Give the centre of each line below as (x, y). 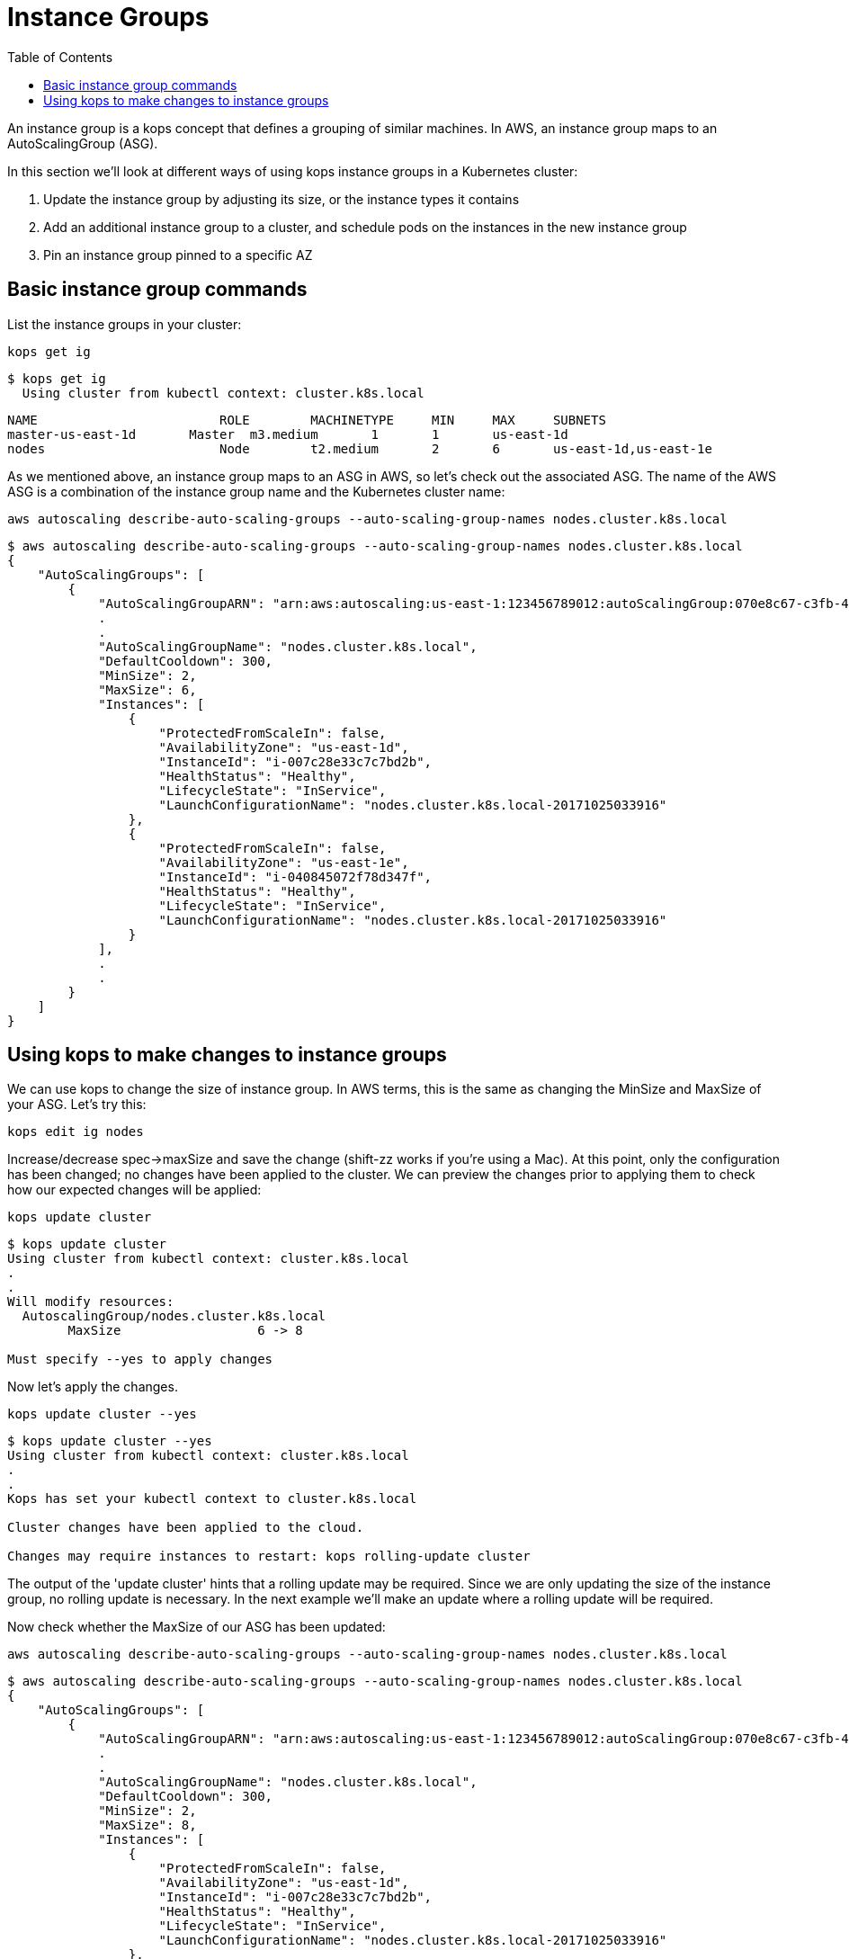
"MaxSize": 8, (147, 1825)
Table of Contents (60, 57)
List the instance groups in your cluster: (125, 324)
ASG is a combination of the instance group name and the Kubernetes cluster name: (256, 491)
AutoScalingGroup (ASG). (83, 143)
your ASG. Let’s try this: (77, 1105)
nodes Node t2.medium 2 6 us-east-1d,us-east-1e (360, 448)
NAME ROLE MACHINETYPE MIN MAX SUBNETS (307, 420)
